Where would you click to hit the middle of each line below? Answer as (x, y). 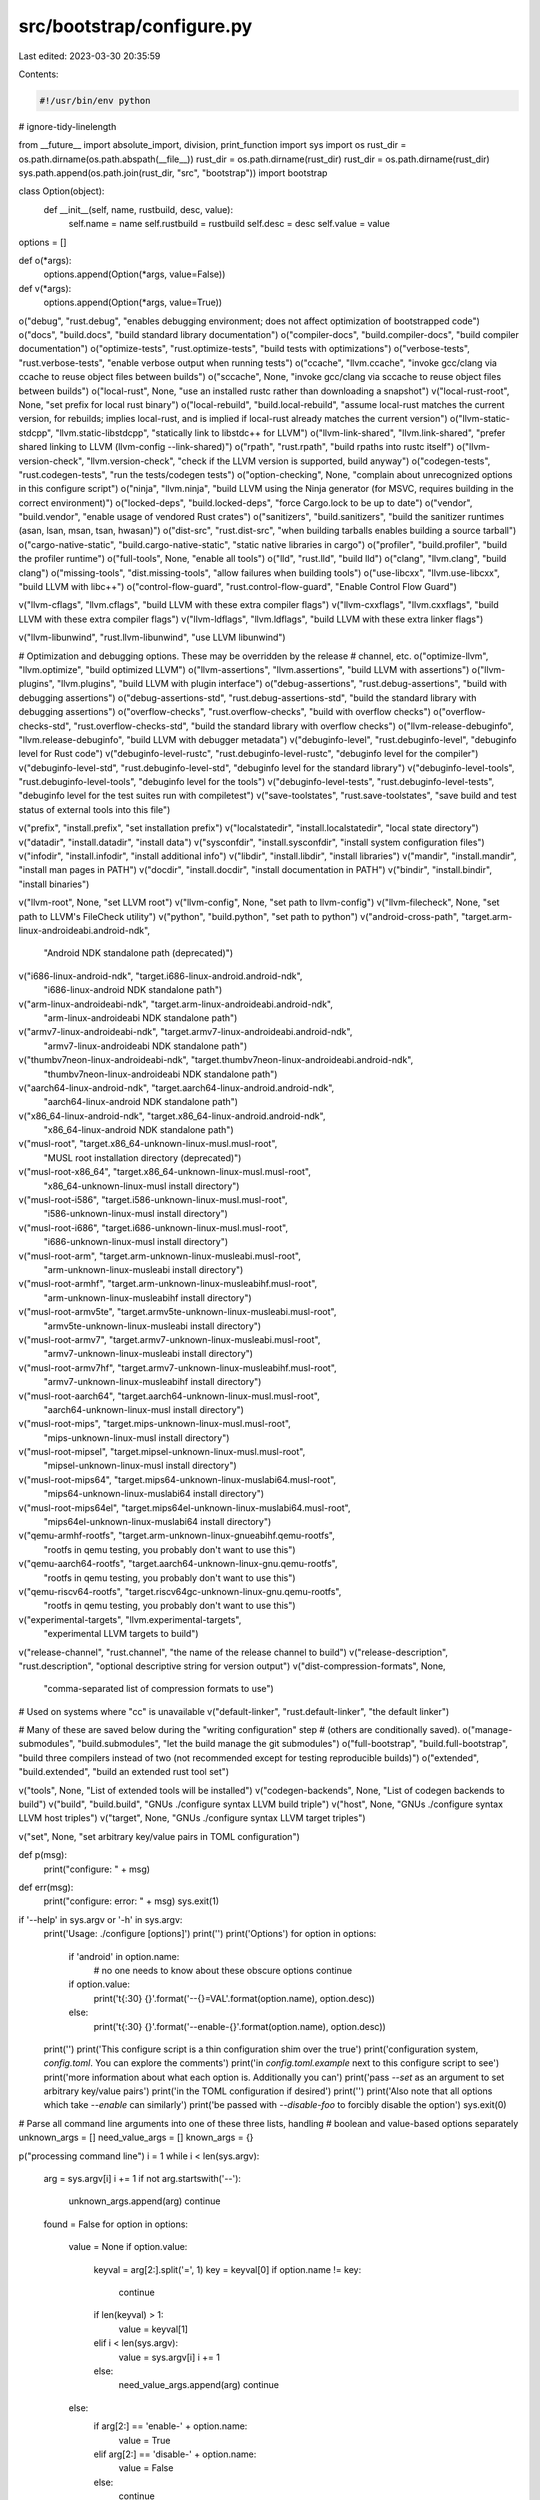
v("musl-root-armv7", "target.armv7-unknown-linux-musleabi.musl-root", (169, 1339)
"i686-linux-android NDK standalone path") (133, 990)
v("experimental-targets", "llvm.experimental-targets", (130, 1619)
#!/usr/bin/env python (95, 100)
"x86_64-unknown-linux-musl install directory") (141, 1186)
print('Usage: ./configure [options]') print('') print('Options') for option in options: (210, 1934)
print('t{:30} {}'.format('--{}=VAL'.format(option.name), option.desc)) (234, 1998)
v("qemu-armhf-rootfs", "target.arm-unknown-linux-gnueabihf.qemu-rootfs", (176, 1536)
